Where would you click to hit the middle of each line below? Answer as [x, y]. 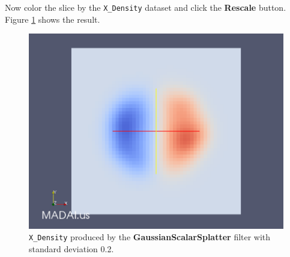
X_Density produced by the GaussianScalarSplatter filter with [150, 237]
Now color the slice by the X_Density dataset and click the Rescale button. [146, 7]
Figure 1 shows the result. [53, 19]
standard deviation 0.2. [71, 249]
